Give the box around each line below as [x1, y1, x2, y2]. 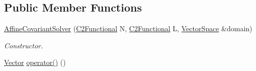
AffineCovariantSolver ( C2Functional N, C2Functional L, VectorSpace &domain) [4, 23, 252, 34]
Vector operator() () [4, 57, 66, 67]
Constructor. [4, 40, 43, 50]
